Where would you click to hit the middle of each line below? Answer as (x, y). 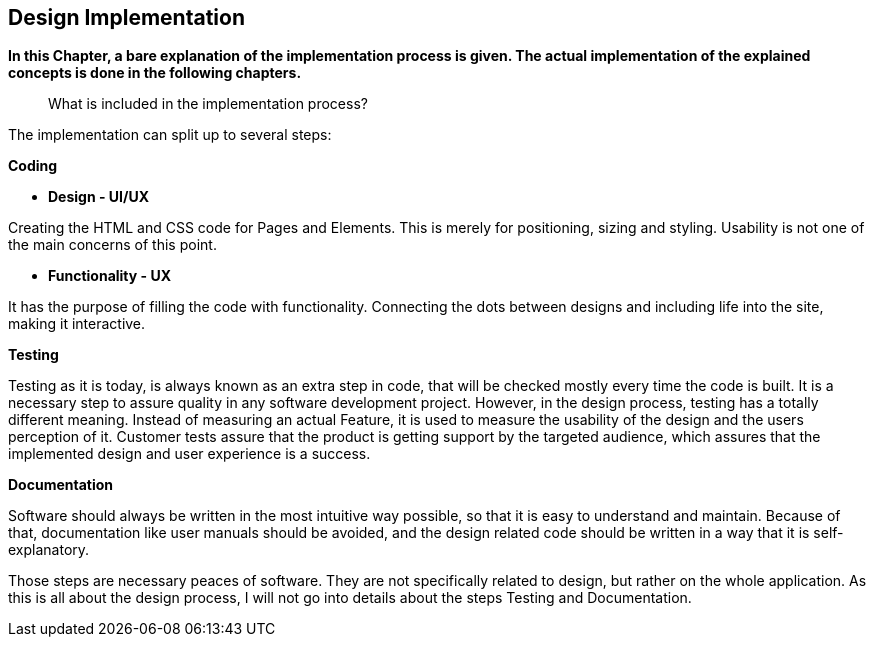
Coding (33, 166)
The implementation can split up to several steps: (170, 135)
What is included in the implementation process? (208, 104)
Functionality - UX (109, 276)
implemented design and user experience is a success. (189, 454)
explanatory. (49, 550)
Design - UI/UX (99, 197)
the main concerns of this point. (112, 245)
